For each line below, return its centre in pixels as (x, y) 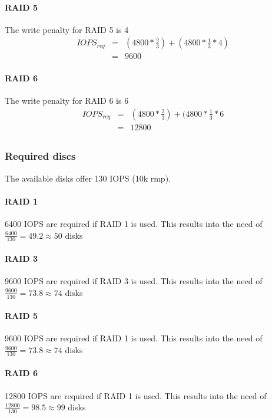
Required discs (40, 156)
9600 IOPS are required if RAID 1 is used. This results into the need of (134, 338)
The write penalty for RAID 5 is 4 (67, 29)
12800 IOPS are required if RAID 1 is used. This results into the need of (136, 395)
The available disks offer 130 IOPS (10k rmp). (88, 178)
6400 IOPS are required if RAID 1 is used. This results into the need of (134, 223)
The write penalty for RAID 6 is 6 (67, 101)
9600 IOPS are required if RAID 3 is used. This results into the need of (134, 281)
